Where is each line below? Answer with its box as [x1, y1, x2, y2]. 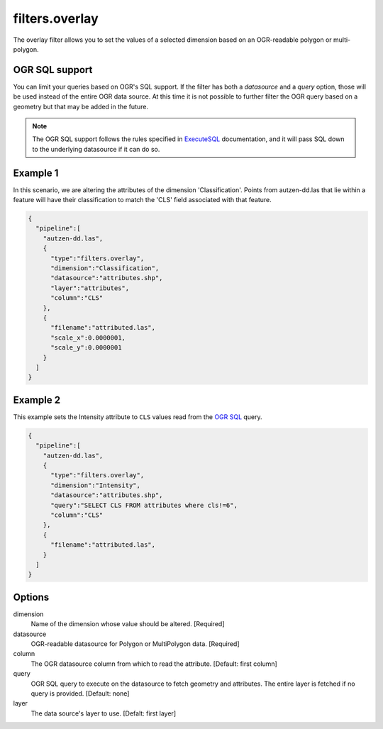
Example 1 [13, 167, 59, 179]
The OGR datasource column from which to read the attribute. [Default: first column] [30, 660, 278, 668]
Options [13, 591, 50, 603]
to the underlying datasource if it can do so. [32, 145, 160, 153]
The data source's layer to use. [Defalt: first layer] [30, 709, 177, 718]
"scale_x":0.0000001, [50, 333, 126, 342]
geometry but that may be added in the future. [13, 102, 149, 111]
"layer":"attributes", [50, 284, 130, 292]
